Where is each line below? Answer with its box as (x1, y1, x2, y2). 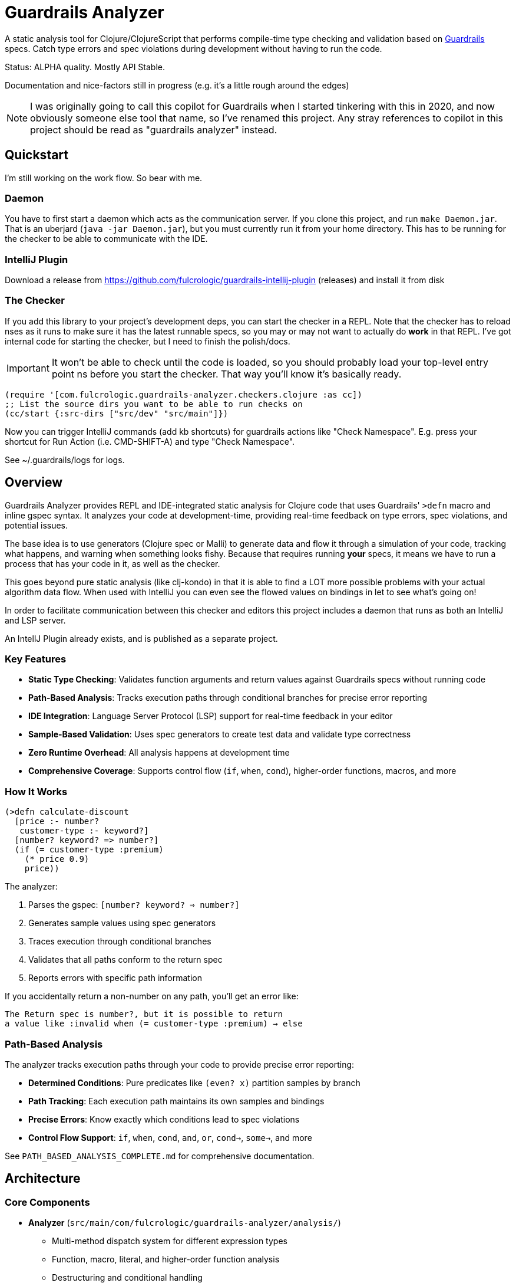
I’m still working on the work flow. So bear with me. (5, 172, 203, 183)
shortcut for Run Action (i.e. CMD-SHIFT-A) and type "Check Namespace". (5, 436, 295, 447)
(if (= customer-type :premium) (14, 845, 164, 855)
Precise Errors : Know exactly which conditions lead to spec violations (28, 1114, 300, 1124)
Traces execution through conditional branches (28, 936, 211, 947)
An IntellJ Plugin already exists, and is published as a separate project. (5, 633, 278, 644)
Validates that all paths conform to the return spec (28, 954, 223, 965)
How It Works (5, 785, 68, 798)
